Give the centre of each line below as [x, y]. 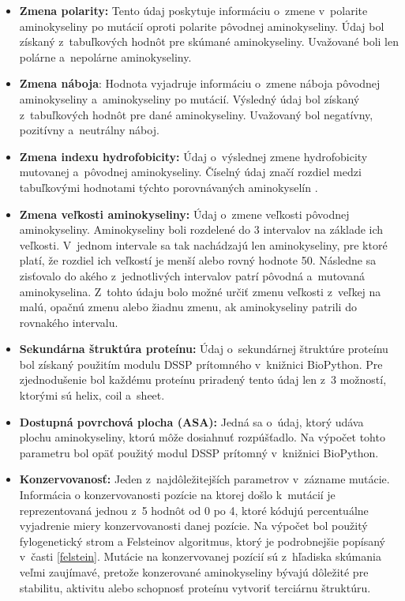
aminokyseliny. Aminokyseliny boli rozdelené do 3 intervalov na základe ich [201, 229]
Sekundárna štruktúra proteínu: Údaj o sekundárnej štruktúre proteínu [204, 349]
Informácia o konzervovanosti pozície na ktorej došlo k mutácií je [177, 495]
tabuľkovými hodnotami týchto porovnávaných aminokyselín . [169, 187]
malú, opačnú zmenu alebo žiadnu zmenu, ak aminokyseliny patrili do [188, 307]
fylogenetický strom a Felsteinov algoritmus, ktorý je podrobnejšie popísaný [202, 541]
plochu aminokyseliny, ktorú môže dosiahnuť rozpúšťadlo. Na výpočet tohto [202, 437]
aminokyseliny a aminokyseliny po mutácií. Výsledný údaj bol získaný [189, 98]
